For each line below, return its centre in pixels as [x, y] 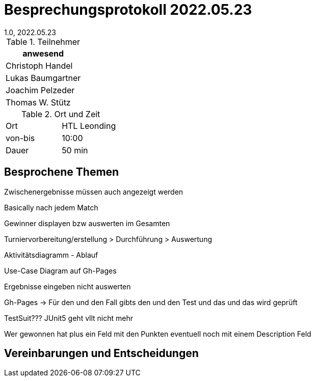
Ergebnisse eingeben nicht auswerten [68, 286]
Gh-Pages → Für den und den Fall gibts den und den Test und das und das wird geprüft [151, 302]
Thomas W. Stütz [38, 102]
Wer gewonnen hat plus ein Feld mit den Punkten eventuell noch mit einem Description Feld [158, 334]
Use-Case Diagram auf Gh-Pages [60, 270]
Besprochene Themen [62, 172]
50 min [75, 150]
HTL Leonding [89, 126]
